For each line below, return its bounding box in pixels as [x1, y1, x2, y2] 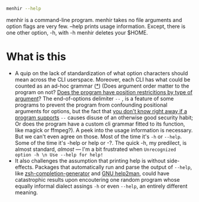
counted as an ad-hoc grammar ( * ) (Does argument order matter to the [14, 82, 189, 89]
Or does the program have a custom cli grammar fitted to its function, [14, 120, 185, 128]
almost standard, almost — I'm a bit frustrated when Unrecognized [14, 145, 176, 153]
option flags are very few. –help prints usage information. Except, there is [6, 23, 186, 30]
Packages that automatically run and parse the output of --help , [35, 163, 192, 170]
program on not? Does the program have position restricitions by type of [14, 88, 192, 95]
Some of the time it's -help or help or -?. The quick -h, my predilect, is [14, 139, 187, 146]
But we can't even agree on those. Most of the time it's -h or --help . [14, 133, 182, 140]
